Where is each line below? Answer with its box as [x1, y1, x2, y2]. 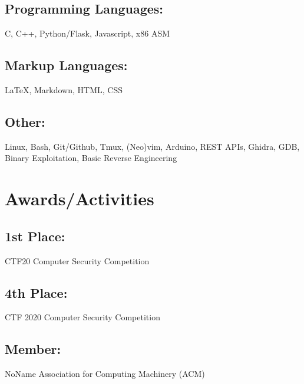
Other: [5, 112, 45, 130]
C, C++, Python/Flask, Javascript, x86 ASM [5, 27, 170, 40]
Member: [5, 340, 61, 358]
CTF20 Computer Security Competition [5, 254, 150, 267]
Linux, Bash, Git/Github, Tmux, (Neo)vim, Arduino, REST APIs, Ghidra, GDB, [5, 140, 300, 152]
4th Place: [5, 283, 68, 301]
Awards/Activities [5, 186, 154, 211]
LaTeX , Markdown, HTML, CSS [5, 84, 123, 96]
